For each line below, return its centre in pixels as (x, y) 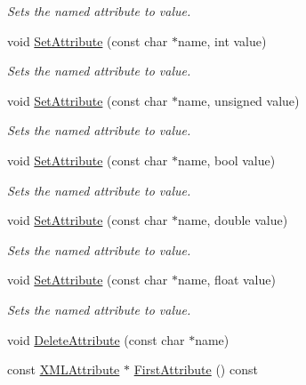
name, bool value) (226, 160)
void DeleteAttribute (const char (96, 339)
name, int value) (222, 40)
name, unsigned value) (238, 100)
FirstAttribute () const (196, 369)
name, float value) (226, 280)
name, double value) (233, 220)
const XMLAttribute (64, 369)
